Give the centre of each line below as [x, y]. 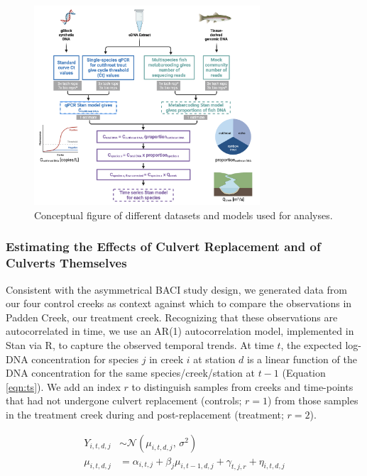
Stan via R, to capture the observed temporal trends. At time [140, 345]
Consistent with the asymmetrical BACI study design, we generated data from [176, 289]
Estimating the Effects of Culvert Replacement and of [163, 247]
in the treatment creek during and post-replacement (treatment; [145, 414]
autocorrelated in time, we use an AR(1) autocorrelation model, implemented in [180, 331]
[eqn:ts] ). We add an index [63, 386]
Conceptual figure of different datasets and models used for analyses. [183, 215]
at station [214, 359]
